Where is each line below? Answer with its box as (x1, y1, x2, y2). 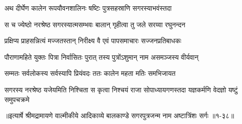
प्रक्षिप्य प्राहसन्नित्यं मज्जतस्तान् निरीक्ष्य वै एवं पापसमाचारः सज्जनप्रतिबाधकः (4, 35, 181, 46)
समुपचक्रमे (4, 94, 30, 104)
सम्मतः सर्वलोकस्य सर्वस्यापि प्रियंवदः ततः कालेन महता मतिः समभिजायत (4, 68, 176, 78)
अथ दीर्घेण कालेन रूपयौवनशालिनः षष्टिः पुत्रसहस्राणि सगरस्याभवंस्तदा (4, 3, 172, 13)
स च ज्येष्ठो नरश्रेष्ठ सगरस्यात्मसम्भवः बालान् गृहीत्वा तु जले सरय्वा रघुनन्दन (4, 19, 185, 29)
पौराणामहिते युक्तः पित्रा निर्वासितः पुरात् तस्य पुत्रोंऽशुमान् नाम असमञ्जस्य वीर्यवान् (4, 52, 199, 62)
